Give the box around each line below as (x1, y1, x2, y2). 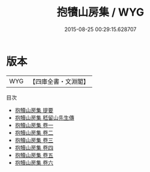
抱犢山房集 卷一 (14, 121, 54, 129)
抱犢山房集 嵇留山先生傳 (14, 114, 75, 121)
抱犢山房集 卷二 (14, 129, 54, 136)
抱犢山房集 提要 (14, 106, 54, 114)
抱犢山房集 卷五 (14, 151, 54, 159)
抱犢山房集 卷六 (14, 159, 54, 166)
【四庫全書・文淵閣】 (29, 77, 90, 86)
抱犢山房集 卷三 (14, 136, 54, 144)
